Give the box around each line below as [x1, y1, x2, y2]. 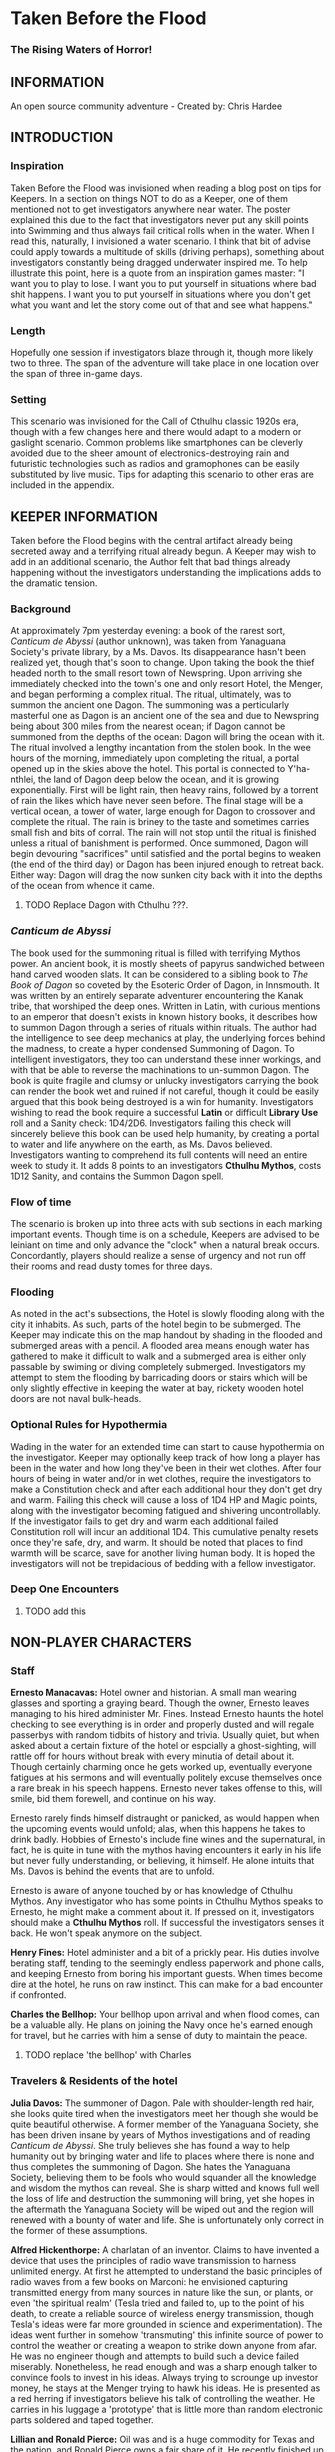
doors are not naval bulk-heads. [10, 1393, 142, 1405]
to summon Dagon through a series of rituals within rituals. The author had [10, 1021, 317, 1033]
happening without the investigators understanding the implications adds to [10, 567, 322, 579]
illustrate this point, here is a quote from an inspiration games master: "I [10, 267, 305, 279]
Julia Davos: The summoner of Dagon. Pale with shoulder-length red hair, [10, 2097, 315, 2109]
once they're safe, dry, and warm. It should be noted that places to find [10, 1536, 303, 1548]
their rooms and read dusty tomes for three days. [10, 1260, 213, 1272]
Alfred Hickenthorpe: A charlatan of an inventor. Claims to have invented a [10, 2243, 320, 2256]
